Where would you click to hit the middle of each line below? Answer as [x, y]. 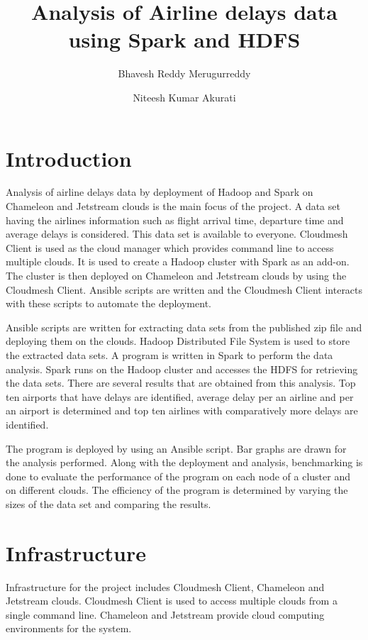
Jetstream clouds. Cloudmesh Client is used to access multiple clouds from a [172, 601]
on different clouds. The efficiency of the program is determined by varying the [177, 490]
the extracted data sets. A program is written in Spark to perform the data [169, 354]
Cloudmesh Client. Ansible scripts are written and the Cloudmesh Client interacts [184, 289]
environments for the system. [69, 628]
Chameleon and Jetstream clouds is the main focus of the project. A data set [173, 206]
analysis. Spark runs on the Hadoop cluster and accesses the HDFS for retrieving [182, 369]
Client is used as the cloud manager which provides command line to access [170, 247]
